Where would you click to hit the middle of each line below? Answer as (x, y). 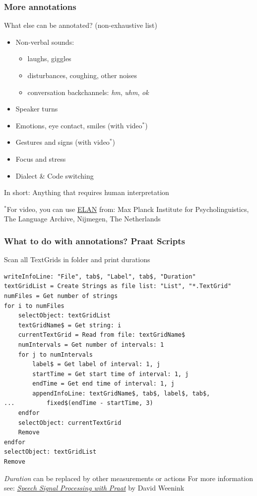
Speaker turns (37, 109)
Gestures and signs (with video (63, 142)
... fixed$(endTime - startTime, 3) (79, 403)
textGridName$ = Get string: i (70, 325)
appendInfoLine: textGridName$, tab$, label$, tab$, (121, 393)
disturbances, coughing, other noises (82, 75)
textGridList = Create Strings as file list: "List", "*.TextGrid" (118, 286)
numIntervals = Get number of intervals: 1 (91, 345)
